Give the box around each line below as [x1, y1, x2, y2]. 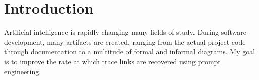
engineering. [4, 66, 41, 76]
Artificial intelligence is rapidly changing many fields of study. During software [4, 27, 246, 37]
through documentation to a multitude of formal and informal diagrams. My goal [4, 46, 255, 57]
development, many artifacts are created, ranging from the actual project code [4, 36, 246, 47]
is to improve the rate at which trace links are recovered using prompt [4, 56, 221, 66]
